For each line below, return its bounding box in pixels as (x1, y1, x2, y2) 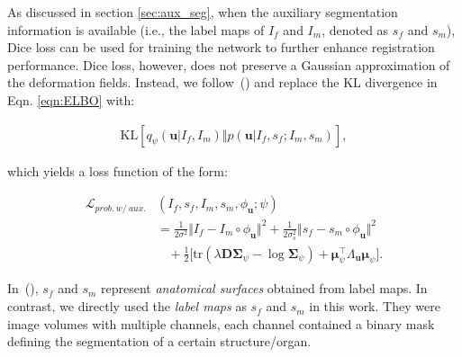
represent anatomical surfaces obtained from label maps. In (101, 279, 428, 298)
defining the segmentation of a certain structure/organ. (7, 332, 312, 351)
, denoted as (322, 20, 389, 39)
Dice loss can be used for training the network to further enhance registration (7, 38, 435, 57)
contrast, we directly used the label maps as (7, 297, 247, 316)
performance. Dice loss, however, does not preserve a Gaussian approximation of (7, 55, 450, 74)
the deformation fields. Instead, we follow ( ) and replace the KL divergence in (7, 73, 438, 92)
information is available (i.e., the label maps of (7, 20, 265, 39)
